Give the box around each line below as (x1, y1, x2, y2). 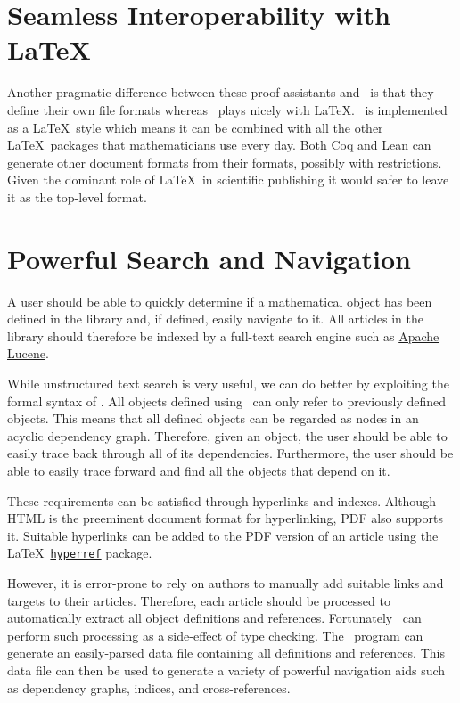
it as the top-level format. (7, 187, 147, 206)
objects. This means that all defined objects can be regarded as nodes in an (7, 409, 419, 428)
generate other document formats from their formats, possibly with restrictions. (7, 152, 442, 171)
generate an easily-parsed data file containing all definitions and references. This (7, 643, 445, 662)
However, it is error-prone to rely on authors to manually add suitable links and (7, 573, 444, 592)
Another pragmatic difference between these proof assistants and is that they (7, 83, 434, 102)
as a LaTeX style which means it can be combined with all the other (7, 118, 383, 136)
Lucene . (7, 344, 49, 363)
